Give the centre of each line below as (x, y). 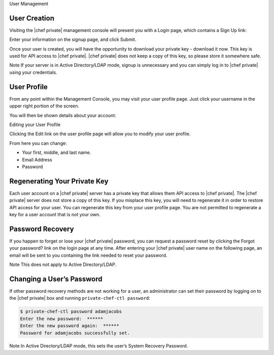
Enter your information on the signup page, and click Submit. (73, 40)
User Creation (32, 18)
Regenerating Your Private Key (59, 181)
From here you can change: (38, 143)
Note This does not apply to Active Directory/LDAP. (63, 265)
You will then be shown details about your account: (63, 115)
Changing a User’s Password (56, 279)
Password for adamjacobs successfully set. (75, 333)
